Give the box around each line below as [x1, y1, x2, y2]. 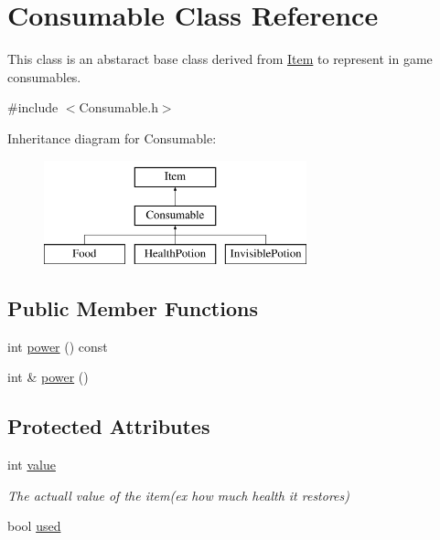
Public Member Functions [7, 293, 258, 322]
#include [7, 98, 59, 117]
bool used [7, 516, 61, 535]
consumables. [7, 67, 81, 86]
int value [7, 455, 56, 474]
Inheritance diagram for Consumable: [7, 128, 217, 147]
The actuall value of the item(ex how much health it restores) [7, 485, 350, 504]
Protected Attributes [7, 412, 210, 440]
